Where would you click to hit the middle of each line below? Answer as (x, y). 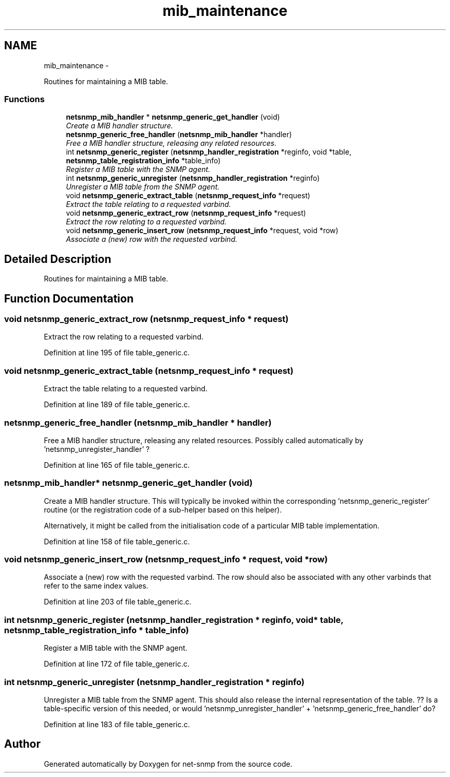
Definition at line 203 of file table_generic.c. (118, 602)
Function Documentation (69, 298)
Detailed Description (58, 259)
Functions (24, 99)
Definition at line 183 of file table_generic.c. (117, 724)
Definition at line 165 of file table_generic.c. (117, 465)
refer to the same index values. (96, 586)
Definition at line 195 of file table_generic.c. (117, 353)
